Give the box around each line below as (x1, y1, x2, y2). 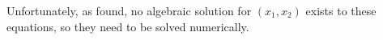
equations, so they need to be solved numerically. (6, 18, 249, 34)
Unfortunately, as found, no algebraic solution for (6, 2, 252, 18)
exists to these (305, 2, 377, 18)
